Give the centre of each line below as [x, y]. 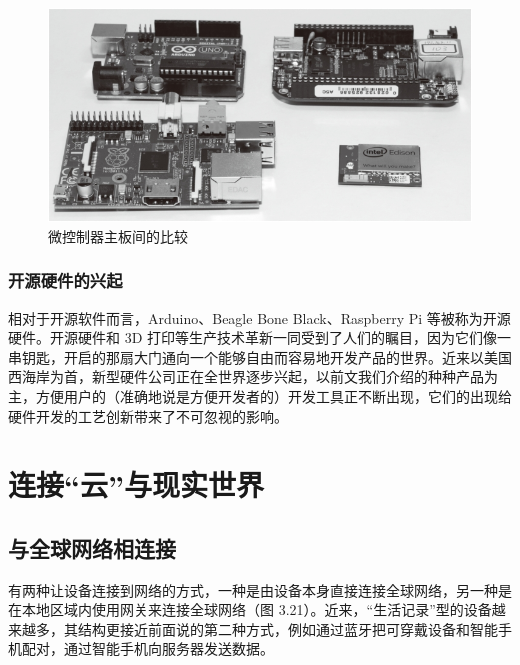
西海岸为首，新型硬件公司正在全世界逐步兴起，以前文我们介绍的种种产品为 [253, 376]
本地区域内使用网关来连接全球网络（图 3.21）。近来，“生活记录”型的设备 [256, 609]
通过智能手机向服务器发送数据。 [168, 648]
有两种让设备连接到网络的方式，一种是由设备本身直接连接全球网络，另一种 [253, 589]
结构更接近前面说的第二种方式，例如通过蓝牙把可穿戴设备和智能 [287, 628]
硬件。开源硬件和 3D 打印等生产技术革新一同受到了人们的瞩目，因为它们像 [253, 337]
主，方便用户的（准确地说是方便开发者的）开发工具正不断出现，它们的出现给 [260, 395]
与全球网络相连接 [92, 547]
